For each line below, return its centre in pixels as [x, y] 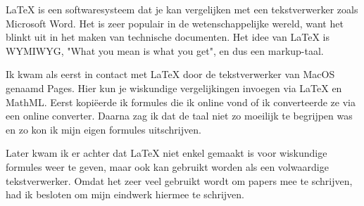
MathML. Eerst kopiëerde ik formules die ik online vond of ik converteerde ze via [181, 102]
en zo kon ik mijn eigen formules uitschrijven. [103, 129]
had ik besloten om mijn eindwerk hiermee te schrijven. [125, 194]
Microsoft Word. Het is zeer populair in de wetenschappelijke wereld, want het [175, 23]
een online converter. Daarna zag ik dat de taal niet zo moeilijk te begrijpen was [179, 116]
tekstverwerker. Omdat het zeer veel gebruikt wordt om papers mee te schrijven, [179, 180]
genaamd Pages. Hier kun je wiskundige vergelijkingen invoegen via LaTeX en [174, 88]
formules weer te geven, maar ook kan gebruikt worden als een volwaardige [167, 166]
